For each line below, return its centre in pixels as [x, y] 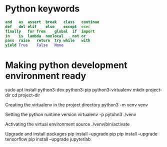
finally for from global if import [50, 31]
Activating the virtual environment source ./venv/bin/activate [67, 124]
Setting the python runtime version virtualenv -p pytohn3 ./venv [71, 114]
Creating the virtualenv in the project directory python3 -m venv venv [77, 105]
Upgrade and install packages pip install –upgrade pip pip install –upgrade [81, 134]
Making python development [66, 65]
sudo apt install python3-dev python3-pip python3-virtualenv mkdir [75, 90]
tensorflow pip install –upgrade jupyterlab [48, 139]
